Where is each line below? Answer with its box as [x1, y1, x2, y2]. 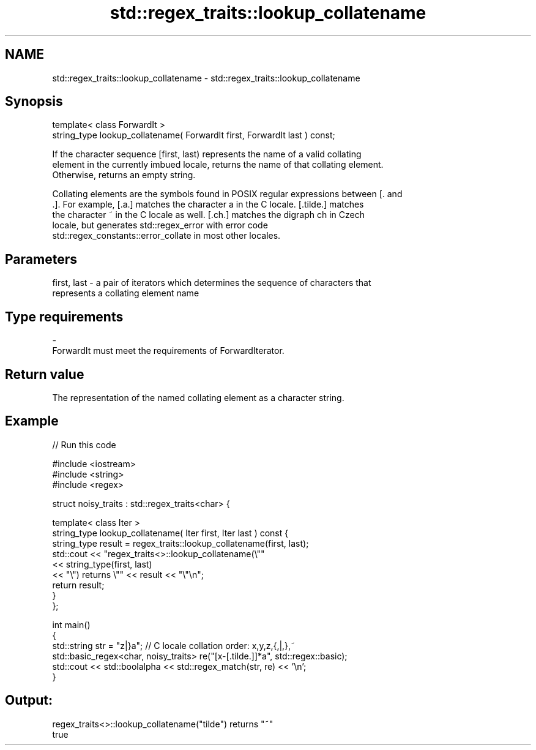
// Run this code [52, 439, 116, 450]
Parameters [5, 251, 77, 267]
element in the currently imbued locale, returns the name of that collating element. [52, 159, 384, 170]
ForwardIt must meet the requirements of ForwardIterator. [52, 345, 285, 356]
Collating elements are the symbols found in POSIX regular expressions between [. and [52, 189, 403, 200]
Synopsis [5, 94, 63, 110]
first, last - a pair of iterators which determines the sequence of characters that [52, 277, 371, 288]
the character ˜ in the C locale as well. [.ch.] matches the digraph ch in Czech [52, 209, 365, 220]
